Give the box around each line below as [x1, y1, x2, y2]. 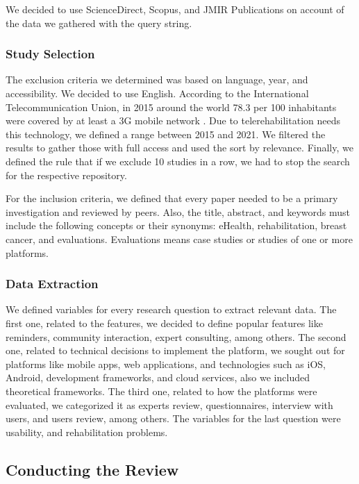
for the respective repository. [6, 167, 127, 182]
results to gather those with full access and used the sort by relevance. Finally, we [6, 140, 353, 155]
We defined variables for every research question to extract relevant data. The [6, 302, 337, 317]
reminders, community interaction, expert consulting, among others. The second [6, 329, 347, 344]
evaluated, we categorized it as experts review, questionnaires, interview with [6, 397, 333, 412]
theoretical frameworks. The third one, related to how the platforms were [6, 383, 317, 398]
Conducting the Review [6, 458, 179, 480]
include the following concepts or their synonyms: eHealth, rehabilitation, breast [6, 218, 347, 233]
